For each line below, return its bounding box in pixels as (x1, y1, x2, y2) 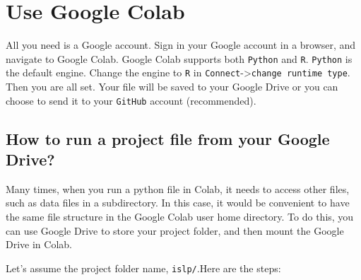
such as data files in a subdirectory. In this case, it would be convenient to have (6, 195, 350, 210)
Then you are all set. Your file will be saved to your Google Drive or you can (6, 79, 338, 94)
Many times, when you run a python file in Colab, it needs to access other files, (6, 181, 350, 196)
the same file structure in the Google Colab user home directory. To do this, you (6, 209, 354, 224)
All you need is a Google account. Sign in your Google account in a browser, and (6, 37, 356, 52)
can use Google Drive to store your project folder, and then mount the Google (6, 223, 344, 238)
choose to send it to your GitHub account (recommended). (6, 93, 256, 107)
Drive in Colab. (6, 237, 72, 252)
